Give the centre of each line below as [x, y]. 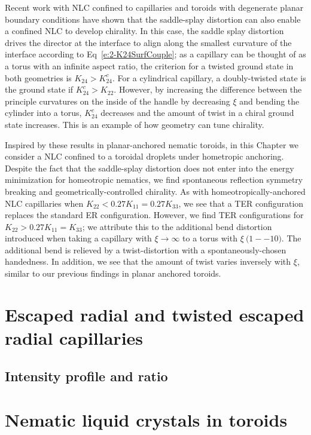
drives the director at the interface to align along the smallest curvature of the [148, 42]
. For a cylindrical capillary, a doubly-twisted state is [209, 77]
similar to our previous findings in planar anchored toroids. [113, 273]
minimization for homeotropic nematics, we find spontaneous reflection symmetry [154, 180]
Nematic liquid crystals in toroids [146, 420]
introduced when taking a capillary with [78, 238]
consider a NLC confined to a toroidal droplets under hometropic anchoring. [144, 156]
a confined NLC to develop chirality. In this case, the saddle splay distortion [144, 31]
